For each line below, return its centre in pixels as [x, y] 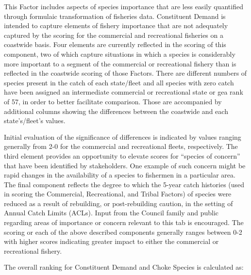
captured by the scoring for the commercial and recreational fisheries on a [114, 35]
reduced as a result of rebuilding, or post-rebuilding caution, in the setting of [118, 203]
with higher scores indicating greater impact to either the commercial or [111, 241]
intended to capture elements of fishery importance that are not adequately [116, 25]
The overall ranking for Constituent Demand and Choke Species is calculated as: [124, 267]
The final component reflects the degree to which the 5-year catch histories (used [124, 184]
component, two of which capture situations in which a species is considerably [120, 54]
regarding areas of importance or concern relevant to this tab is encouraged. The [124, 222]
